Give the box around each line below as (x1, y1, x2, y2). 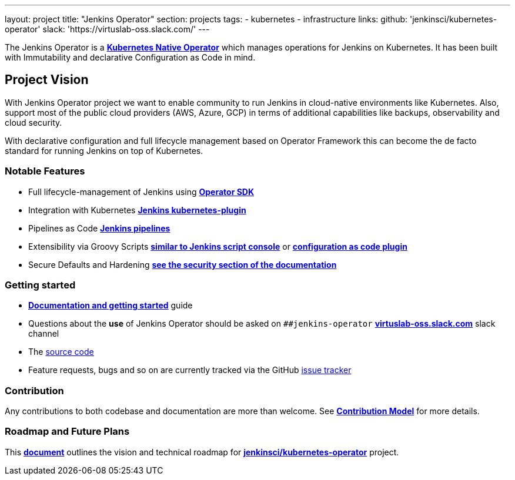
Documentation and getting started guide (28, 300, 193, 311)
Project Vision (5, 72, 89, 88)
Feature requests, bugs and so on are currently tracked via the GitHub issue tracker (28, 365, 352, 375)
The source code (28, 347, 94, 357)
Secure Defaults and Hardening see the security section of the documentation (28, 259, 337, 270)
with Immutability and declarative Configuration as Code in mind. (5, 52, 256, 62)
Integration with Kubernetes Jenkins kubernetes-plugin (28, 204, 246, 215)
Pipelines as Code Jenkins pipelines (28, 223, 170, 233)
